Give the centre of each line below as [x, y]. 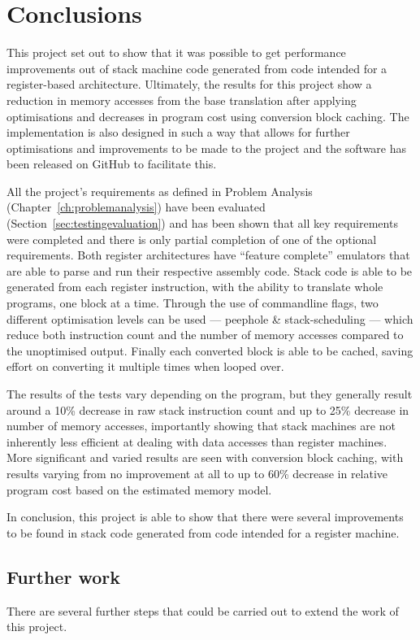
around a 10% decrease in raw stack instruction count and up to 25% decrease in [208, 409]
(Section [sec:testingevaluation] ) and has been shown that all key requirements [202, 223]
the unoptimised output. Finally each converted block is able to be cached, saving [210, 350]
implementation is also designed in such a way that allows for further [178, 132]
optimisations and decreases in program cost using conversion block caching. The [208, 116]
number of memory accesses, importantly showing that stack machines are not [201, 426]
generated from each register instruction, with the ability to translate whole [195, 287]
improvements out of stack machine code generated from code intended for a [197, 68]
